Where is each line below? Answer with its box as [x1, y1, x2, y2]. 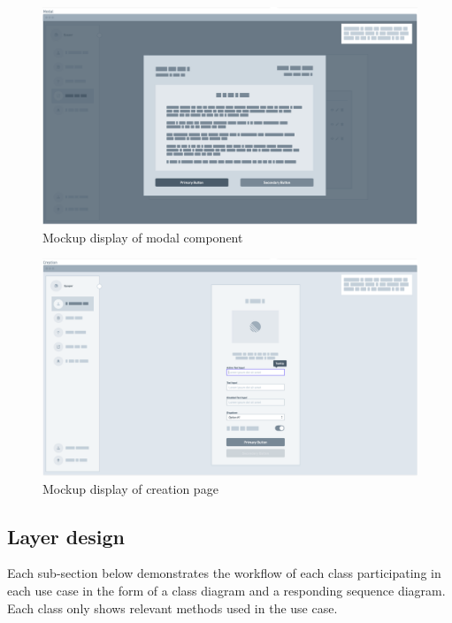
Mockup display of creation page [42, 479, 218, 497]
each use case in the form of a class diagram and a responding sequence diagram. [7, 581, 446, 600]
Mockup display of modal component [42, 227, 243, 246]
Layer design [7, 522, 125, 550]
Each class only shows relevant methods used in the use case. [7, 598, 338, 617]
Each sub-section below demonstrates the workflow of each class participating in [7, 564, 441, 582]
